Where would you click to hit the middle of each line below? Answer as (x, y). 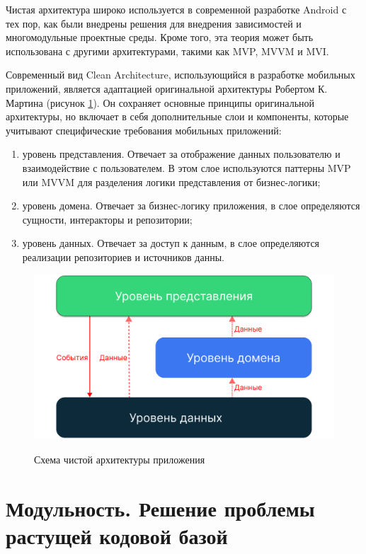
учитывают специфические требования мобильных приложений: (144, 130)
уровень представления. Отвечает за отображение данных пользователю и (181, 154)
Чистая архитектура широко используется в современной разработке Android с (176, 9)
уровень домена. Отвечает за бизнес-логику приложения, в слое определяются (191, 206)
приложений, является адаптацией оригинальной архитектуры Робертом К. (167, 88)
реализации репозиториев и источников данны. (123, 256)
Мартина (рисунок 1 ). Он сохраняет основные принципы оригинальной (160, 102)
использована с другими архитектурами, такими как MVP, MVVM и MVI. (167, 51)
